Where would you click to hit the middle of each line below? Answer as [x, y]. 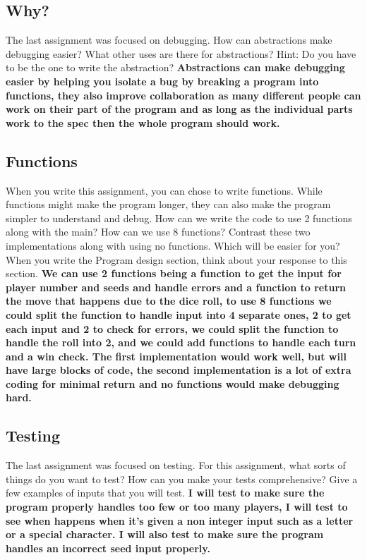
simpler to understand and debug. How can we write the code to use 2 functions [179, 218]
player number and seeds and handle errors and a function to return [176, 287]
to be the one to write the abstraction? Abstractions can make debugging [175, 67]
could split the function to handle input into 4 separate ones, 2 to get [179, 314]
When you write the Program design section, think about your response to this [176, 259]
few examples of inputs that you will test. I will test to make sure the [165, 493]
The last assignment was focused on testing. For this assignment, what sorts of [176, 465]
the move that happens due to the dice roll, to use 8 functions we [169, 301]
